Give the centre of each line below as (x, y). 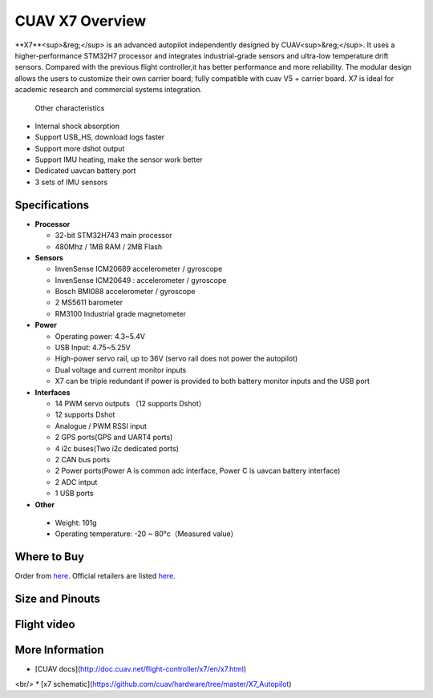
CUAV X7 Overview (81, 21)
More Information (59, 650)
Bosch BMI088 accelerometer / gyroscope (125, 292)
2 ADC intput (76, 482)
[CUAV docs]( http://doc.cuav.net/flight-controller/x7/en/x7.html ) (141, 669)
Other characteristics (70, 107)
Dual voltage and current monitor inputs (121, 369)
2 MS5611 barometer (89, 303)
